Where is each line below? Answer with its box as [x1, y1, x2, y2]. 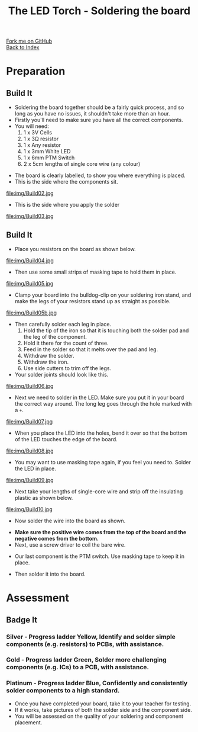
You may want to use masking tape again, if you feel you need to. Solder [14, 459, 191, 465]
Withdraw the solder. [23, 352, 75, 359]
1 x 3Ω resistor [23, 135, 59, 143]
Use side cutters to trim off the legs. [23, 365, 112, 371]
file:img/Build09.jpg [6, 477, 54, 483]
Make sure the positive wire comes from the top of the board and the [14, 529, 187, 535]
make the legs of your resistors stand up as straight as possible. [14, 298, 171, 304]
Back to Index [6, 44, 40, 51]
